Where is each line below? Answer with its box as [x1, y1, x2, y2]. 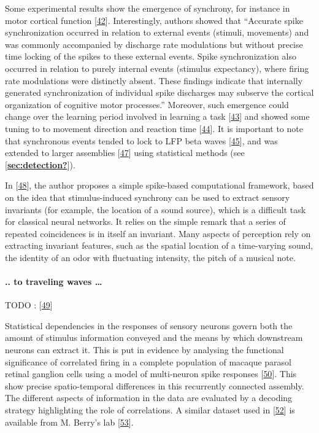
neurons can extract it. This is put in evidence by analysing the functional [5, 343, 284, 356]
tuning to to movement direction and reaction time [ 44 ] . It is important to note [5, 122, 303, 135]
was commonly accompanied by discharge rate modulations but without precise [5, 37, 303, 50]
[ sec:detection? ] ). [5, 158, 75, 171]
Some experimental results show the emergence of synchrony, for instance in [5, 2, 290, 14]
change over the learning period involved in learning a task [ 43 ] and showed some [5, 110, 310, 123]
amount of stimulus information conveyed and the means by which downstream [5, 331, 303, 344]
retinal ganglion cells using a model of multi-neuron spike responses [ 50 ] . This [5, 367, 297, 380]
